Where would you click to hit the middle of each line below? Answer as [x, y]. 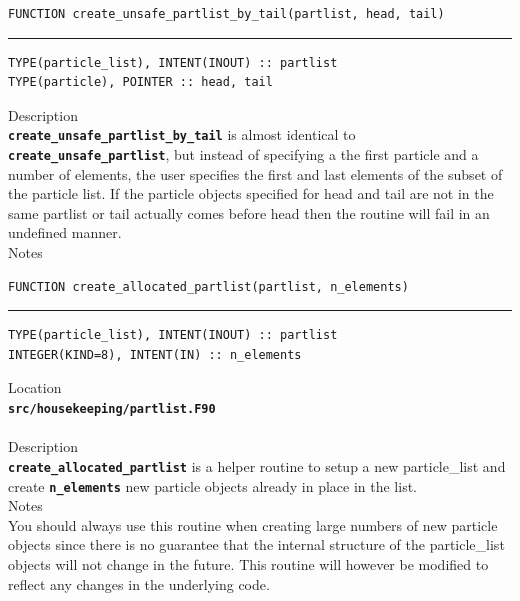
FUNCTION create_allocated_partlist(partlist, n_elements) [208, 286]
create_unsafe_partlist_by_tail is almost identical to [182, 134]
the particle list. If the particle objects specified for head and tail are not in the [251, 193]
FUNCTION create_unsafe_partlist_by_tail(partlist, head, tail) [226, 14]
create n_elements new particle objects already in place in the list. [213, 485]
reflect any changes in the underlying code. [139, 583]
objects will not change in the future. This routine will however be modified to [248, 563]
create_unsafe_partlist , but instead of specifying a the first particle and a [243, 154]
